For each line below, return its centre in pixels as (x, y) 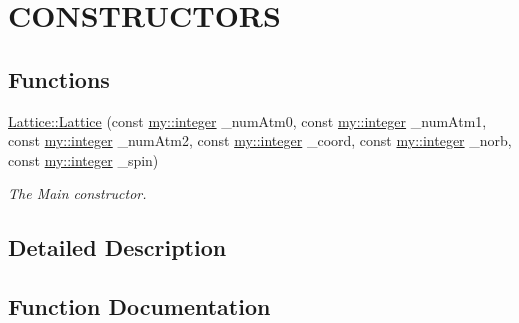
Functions (59, 78)
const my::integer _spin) (83, 159)
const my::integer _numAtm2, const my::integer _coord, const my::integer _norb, (260, 140)
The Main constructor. (77, 193)
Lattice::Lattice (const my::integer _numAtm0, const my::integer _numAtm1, (247, 120)
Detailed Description (117, 247)
